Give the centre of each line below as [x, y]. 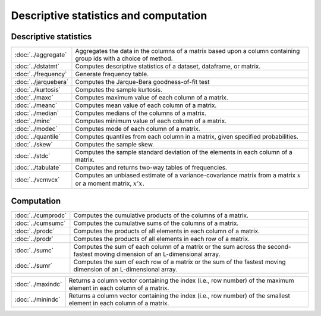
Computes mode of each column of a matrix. [138, 129]
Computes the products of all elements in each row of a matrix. [161, 239]
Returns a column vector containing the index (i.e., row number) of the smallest [180, 296]
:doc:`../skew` [34, 145]
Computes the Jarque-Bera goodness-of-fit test [143, 82]
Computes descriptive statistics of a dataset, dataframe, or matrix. [168, 67]
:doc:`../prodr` [34, 239]
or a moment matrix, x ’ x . [110, 183]
